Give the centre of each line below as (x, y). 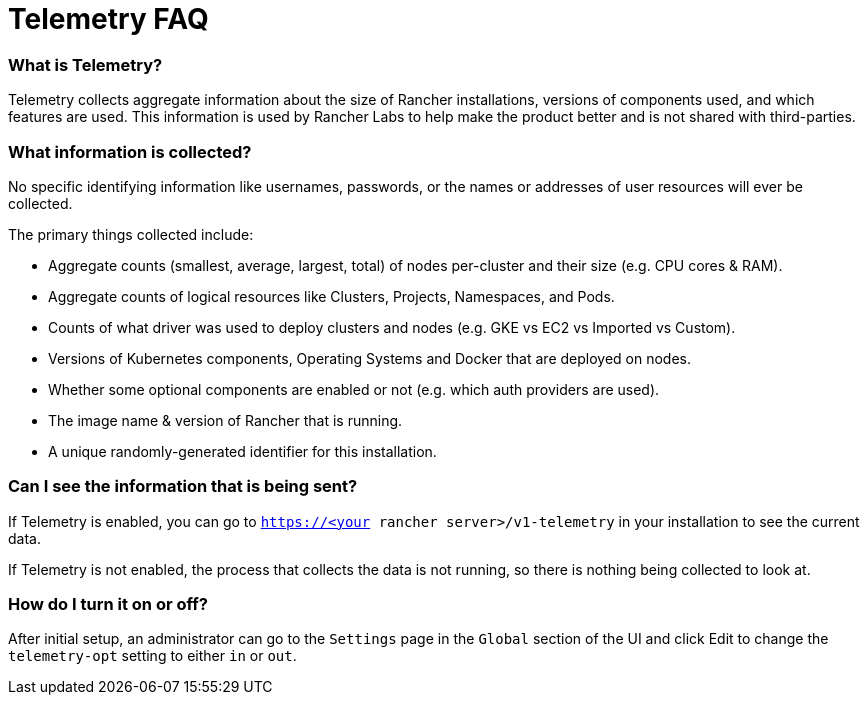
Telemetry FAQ (108, 19)
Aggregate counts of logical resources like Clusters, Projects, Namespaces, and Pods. (331, 296)
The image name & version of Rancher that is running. (225, 420)
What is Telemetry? (85, 64)
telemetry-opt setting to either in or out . (152, 656)
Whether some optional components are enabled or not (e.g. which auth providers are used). (354, 389)
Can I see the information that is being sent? (183, 486)
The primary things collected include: (131, 234)
